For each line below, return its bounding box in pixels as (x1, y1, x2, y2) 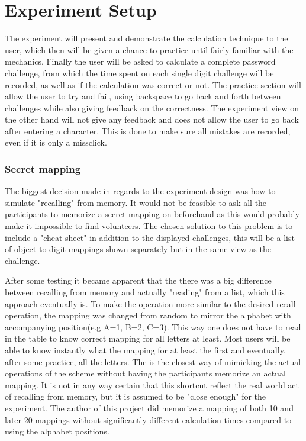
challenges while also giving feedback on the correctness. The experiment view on (5, 101, 299, 114)
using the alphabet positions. (5, 425, 109, 437)
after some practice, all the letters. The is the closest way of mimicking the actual (5, 355, 301, 368)
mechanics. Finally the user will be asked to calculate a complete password (5, 55, 276, 67)
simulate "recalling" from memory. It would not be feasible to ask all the (5, 196, 267, 208)
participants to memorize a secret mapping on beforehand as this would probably (5, 208, 299, 220)
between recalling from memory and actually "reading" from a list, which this (5, 286, 285, 298)
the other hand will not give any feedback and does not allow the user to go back (5, 113, 299, 125)
